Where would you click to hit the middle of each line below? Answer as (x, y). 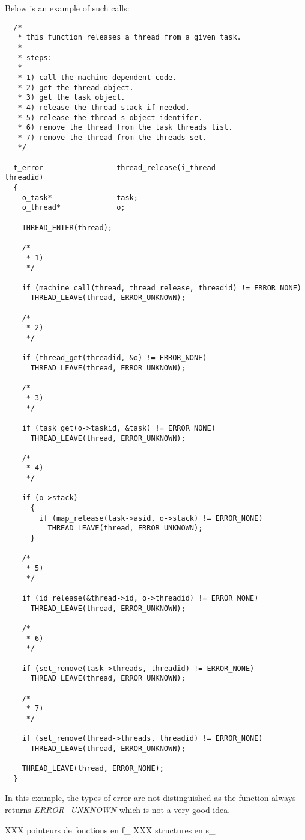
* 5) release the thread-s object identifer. (110, 118)
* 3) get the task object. (71, 98)
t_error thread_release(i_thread (114, 167)
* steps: (35, 57)
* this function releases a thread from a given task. (129, 38)
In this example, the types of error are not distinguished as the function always (150, 798)
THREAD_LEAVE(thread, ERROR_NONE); (93, 769)
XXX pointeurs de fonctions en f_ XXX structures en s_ (110, 829)
